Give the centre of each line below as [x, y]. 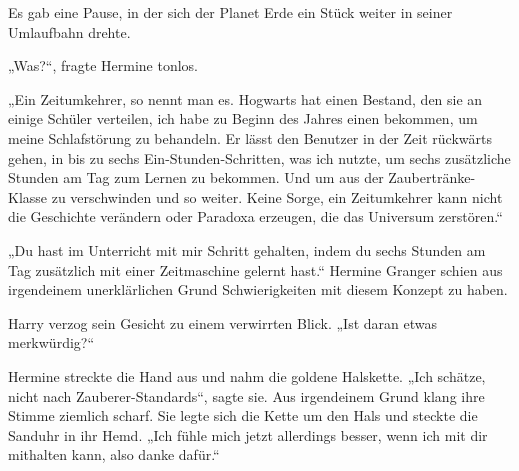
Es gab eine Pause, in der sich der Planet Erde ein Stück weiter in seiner [230, 12]
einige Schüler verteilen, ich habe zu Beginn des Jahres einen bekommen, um [243, 118]
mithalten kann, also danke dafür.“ [114, 454]
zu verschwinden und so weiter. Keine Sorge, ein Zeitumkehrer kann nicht [277, 196]
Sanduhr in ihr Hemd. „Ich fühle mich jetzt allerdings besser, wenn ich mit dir [248, 434]
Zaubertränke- [432, 177]
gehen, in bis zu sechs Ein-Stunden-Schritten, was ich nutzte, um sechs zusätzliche [259, 157]
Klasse [28, 196]
